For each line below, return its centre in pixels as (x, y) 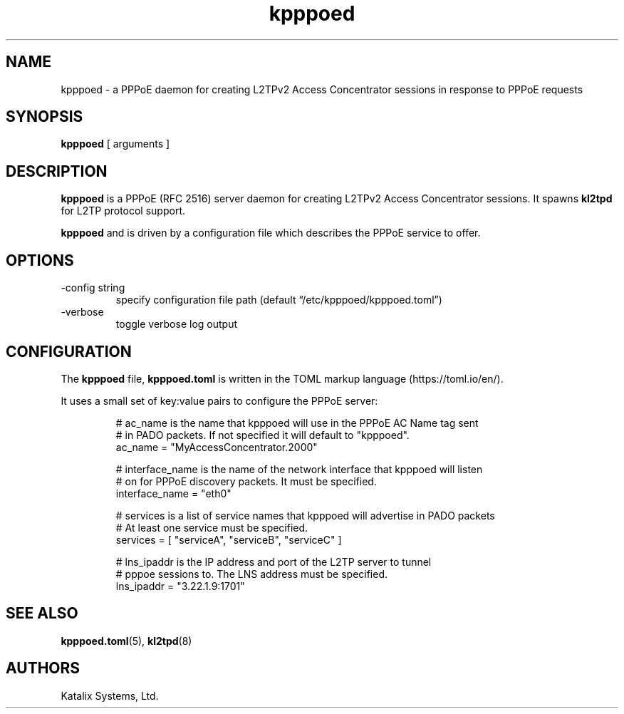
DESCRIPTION (57, 171)
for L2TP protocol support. (123, 211)
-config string (93, 288)
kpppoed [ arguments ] (115, 144)
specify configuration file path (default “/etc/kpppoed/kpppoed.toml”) (279, 300)
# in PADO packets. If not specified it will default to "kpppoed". (262, 435)
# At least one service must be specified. (212, 527)
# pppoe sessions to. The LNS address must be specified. (252, 574)
